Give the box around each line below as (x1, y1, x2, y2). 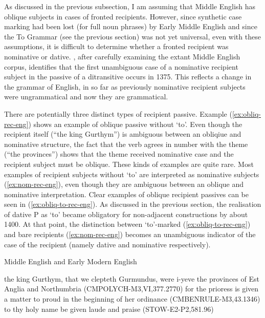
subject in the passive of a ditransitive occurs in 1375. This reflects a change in (4, 71, 252, 82)
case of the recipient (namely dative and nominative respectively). (4, 239, 211, 249)
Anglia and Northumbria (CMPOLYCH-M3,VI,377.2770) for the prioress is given (4, 283, 259, 294)
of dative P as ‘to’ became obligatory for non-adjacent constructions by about (4, 208, 248, 219)
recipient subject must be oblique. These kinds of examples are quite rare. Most (4, 158, 254, 169)
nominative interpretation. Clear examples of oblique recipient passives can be (4, 188, 249, 199)
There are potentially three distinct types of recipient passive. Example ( (4, 108, 232, 119)
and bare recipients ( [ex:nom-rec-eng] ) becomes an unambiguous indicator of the (4, 229, 256, 240)
